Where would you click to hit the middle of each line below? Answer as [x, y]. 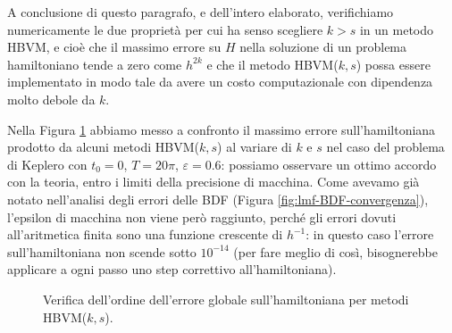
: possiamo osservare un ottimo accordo [329, 164]
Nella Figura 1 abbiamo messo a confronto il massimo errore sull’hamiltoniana [222, 129]
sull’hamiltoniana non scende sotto [102, 251]
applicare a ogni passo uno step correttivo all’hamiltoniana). [172, 269]
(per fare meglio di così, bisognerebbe [335, 251]
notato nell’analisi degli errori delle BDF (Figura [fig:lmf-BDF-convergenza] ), [218, 199]
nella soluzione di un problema [323, 47]
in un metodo [397, 29]
